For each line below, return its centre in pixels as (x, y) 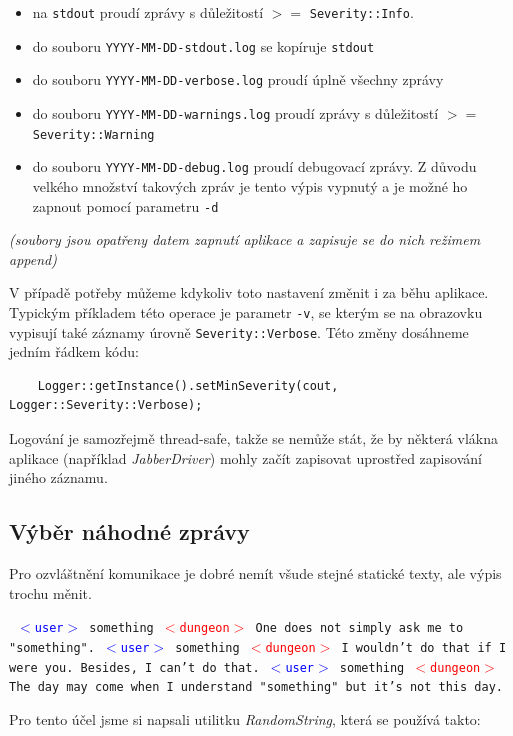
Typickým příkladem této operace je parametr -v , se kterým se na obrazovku (246, 311)
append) (33, 258)
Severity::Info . (361, 12)
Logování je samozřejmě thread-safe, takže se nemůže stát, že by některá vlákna (253, 438)
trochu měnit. (50, 592)
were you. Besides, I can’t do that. (134, 667)
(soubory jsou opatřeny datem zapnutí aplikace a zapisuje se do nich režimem (245, 239)
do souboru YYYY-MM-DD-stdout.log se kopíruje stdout (203, 45)
